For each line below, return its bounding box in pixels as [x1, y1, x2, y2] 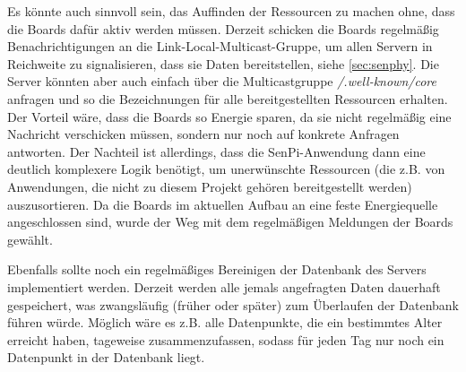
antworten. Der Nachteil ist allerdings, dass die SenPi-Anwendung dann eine [7, 142, 426, 160]
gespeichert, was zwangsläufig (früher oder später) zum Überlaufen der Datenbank [7, 295, 460, 314]
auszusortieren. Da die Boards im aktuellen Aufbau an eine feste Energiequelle [7, 195, 438, 213]
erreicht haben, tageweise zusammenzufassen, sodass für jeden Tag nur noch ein [7, 330, 444, 349]
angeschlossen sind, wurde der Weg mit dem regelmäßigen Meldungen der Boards [7, 212, 453, 231]
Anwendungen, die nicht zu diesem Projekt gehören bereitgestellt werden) [7, 177, 412, 195]
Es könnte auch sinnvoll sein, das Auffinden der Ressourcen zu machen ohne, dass [7, 2, 455, 20]
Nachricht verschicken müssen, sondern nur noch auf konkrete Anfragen [7, 125, 400, 143]
